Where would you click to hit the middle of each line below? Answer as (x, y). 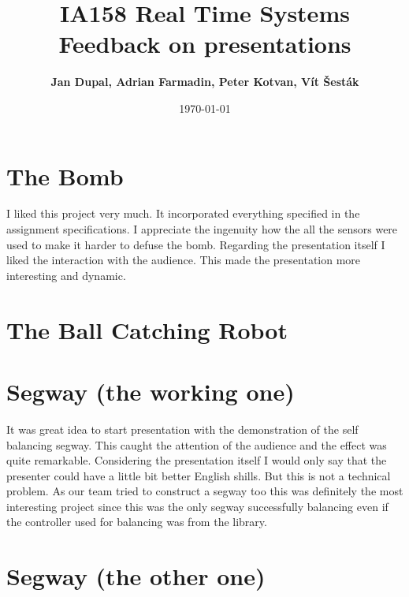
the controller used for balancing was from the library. (137, 522)
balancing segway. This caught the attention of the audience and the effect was (197, 444)
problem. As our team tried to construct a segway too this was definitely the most (205, 491)
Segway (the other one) (136, 576)
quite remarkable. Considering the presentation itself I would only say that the (197, 460)
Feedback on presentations (205, 44)
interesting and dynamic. (66, 275)
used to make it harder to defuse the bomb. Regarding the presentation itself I (196, 244)
